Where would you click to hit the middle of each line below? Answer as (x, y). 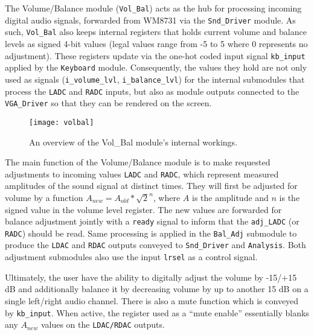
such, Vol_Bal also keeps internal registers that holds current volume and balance (156, 32)
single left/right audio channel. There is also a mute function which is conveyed (152, 300)
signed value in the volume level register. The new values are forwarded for (143, 209)
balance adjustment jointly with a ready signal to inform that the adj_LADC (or (152, 221)
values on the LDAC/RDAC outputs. (103, 324)
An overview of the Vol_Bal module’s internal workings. (133, 142)
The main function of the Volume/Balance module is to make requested (138, 162)
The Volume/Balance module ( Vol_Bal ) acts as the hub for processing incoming (153, 8)
